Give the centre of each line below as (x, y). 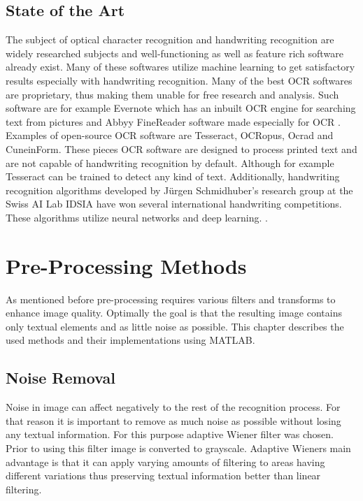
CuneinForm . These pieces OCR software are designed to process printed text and (181, 148)
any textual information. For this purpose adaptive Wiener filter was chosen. (170, 434)
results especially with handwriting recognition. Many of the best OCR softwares (179, 80)
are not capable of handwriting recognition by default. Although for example (170, 162)
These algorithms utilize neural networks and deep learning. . (137, 217)
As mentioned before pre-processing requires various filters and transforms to (171, 299)
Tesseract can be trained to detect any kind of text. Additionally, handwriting (173, 176)
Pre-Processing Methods (126, 265)
